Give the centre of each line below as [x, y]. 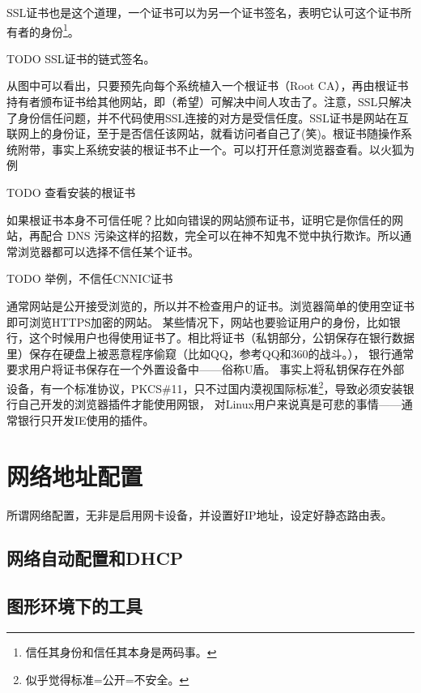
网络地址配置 [75, 475]
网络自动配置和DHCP [95, 558]
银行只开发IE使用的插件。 [86, 419]
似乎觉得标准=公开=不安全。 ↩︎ [107, 679]
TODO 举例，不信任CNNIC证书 [90, 278]
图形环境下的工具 [74, 606]
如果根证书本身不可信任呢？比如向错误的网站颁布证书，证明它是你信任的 [199, 219]
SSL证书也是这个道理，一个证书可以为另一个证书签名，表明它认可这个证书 [204, 12]
